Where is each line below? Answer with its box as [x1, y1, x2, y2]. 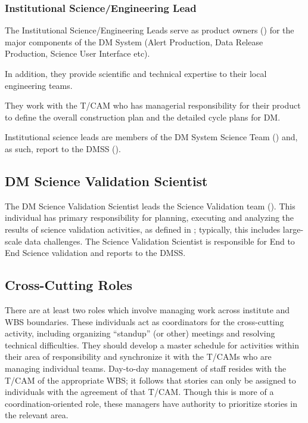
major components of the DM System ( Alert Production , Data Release [5, 35, 263, 48]
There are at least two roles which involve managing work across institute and [5, 303, 290, 316]
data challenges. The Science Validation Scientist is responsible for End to [24, 234, 295, 247]
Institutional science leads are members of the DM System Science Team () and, [5, 131, 298, 143]
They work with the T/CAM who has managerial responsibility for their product [5, 99, 301, 112]
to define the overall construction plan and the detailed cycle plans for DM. [5, 110, 281, 123]
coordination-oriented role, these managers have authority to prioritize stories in [5, 397, 298, 409]
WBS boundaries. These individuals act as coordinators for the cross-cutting [5, 315, 284, 328]
